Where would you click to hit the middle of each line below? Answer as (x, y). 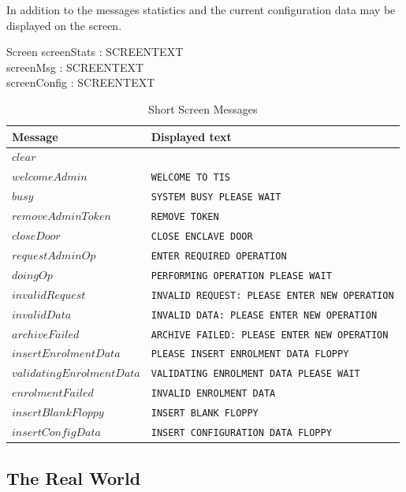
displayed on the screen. (64, 25)
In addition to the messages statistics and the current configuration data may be (201, 9)
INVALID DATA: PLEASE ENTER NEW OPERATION (264, 315)
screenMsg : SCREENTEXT (75, 67)
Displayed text (191, 136)
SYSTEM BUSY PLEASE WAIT (216, 198)
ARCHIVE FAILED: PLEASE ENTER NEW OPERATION (270, 335)
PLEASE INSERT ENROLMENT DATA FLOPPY (250, 354)
